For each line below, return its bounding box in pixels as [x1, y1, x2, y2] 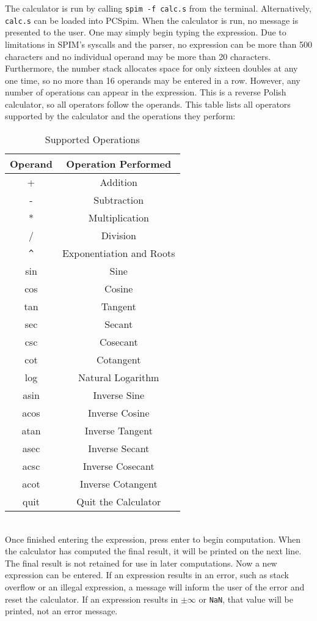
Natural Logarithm [78, 370, 159, 385]
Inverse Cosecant [82, 459, 155, 474]
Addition [100, 175, 137, 190]
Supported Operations [45, 132, 140, 147]
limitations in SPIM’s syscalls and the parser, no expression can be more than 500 [5, 37, 313, 50]
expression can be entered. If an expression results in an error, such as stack [5, 568, 289, 581]
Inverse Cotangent [79, 477, 158, 491]
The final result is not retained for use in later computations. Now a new [5, 556, 277, 569]
